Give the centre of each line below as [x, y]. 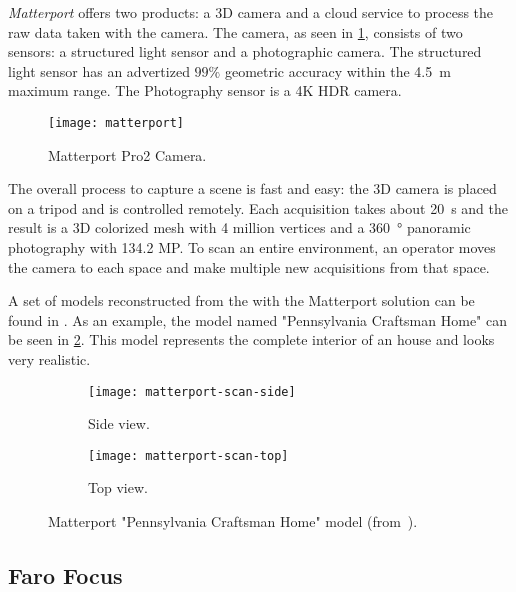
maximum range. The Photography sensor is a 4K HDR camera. [205, 90]
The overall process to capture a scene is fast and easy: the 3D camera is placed [252, 188]
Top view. [118, 487]
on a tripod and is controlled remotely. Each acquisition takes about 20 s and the [258, 207]
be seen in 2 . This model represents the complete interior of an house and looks [251, 339]
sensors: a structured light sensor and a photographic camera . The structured [245, 51]
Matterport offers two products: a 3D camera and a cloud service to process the [251, 12]
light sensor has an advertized [99, 70]
